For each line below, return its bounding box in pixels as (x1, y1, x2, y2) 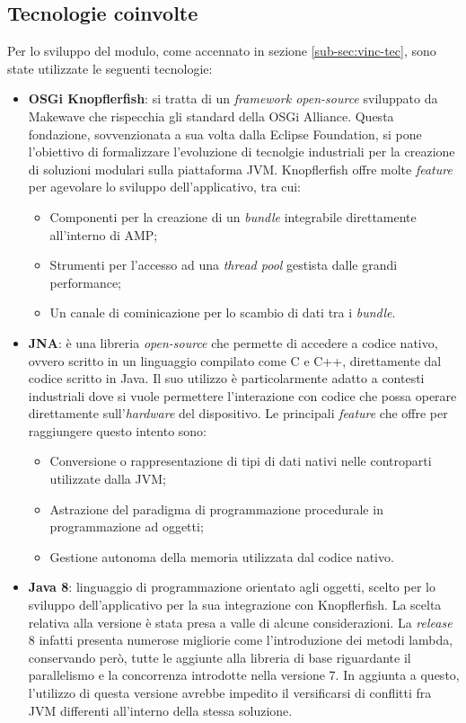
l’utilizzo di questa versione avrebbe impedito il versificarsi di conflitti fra (28, 683, 432, 702)
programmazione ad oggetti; (49, 517, 204, 536)
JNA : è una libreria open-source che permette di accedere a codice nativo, (28, 333, 438, 352)
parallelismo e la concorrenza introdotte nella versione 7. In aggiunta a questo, (28, 665, 460, 684)
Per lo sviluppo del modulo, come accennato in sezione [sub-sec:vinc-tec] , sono (7, 41, 436, 60)
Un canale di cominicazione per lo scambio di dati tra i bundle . (49, 303, 396, 322)
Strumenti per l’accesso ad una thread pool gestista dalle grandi (49, 255, 398, 274)
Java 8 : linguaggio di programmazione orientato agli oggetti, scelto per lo (28, 577, 435, 596)
